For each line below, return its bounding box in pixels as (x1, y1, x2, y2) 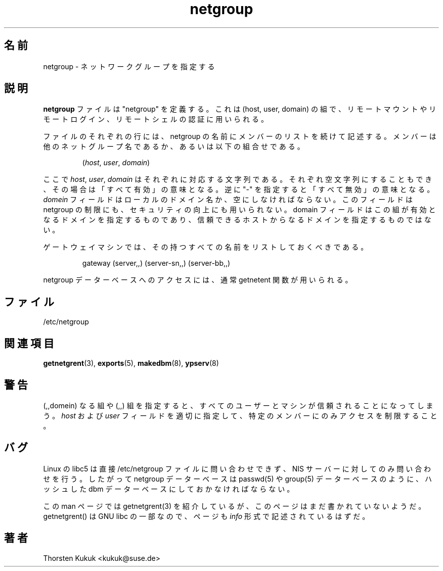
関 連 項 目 (4, 337, 54, 350)
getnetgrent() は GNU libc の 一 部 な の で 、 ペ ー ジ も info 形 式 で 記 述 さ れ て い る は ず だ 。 (43, 511, 370, 520)
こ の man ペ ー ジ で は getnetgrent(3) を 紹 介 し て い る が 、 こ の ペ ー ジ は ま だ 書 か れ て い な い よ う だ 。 (43, 501, 426, 510)
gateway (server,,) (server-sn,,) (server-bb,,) (82, 259, 231, 268)
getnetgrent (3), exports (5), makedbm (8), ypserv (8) (43, 359, 219, 368)
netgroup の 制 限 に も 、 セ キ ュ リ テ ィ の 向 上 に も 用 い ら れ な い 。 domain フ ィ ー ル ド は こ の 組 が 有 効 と (43, 205, 436, 214)
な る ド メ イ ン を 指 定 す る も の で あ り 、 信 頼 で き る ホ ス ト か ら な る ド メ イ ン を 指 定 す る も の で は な (43, 215, 431, 224)
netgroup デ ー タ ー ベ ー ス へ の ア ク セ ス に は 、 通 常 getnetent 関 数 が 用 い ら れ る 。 (43, 275, 352, 284)
